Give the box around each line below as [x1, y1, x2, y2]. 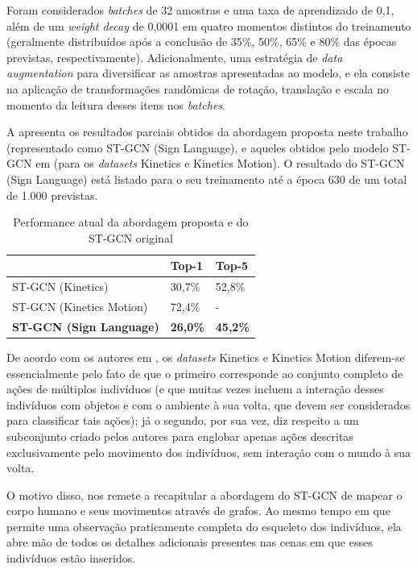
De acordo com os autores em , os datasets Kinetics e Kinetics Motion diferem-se [6, 348, 405, 365]
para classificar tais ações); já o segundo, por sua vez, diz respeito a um [6, 412, 359, 429]
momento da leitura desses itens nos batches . [6, 96, 225, 113]
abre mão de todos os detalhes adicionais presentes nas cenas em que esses [6, 534, 373, 550]
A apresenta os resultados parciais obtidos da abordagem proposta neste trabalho [6, 123, 408, 140]
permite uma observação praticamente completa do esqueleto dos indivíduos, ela [6, 517, 402, 534]
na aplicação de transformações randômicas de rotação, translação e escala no [6, 80, 389, 97]
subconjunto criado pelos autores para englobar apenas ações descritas [6, 427, 353, 444]
